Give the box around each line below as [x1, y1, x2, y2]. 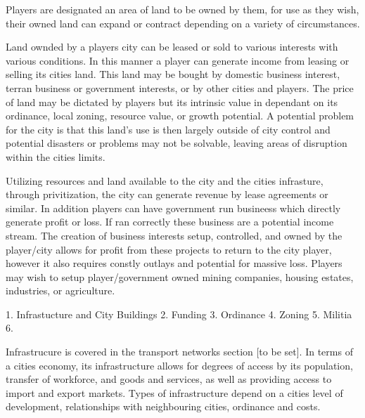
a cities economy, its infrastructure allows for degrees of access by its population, [6, 358, 353, 372]
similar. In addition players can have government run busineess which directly [6, 200, 341, 215]
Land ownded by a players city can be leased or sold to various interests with [6, 39, 338, 54]
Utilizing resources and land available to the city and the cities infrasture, [6, 173, 324, 188]
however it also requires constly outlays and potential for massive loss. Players [6, 256, 342, 270]
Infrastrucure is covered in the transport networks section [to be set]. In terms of [6, 344, 353, 359]
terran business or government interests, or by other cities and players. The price [6, 80, 354, 95]
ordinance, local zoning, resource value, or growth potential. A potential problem [6, 108, 354, 123]
